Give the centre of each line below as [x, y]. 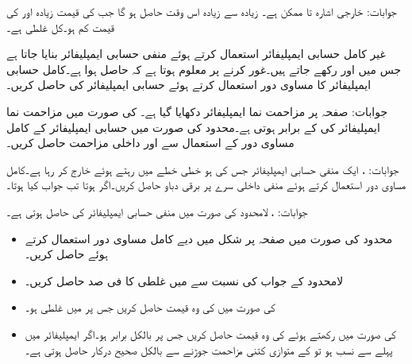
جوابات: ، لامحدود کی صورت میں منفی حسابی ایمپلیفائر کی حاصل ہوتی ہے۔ [157, 211]
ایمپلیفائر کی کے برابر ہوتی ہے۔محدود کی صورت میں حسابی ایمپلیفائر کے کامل [193, 127]
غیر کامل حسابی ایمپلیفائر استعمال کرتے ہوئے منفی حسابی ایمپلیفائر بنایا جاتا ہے [196, 54]
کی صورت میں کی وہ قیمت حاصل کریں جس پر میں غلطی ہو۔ [150, 307]
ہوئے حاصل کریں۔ [66, 254]
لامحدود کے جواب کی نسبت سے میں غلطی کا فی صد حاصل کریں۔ [184, 280]
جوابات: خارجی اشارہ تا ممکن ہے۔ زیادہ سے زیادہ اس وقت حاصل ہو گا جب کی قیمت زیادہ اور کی [202, 11]
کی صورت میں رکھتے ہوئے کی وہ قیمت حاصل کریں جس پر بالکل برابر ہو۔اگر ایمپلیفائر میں [210, 333]
